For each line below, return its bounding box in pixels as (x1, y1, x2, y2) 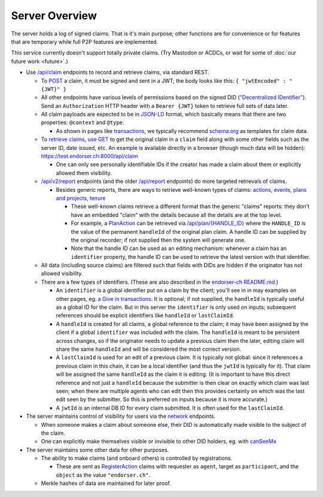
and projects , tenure (56, 194, 106, 201)
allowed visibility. (41, 270, 83, 277)
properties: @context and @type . (41, 119, 124, 126)
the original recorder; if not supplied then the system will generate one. (71, 236, 246, 243)
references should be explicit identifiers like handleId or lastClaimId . (56, 312, 234, 319)
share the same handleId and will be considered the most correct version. (56, 345, 242, 353)
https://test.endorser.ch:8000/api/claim (41, 153, 139, 160)
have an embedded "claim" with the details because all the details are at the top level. (71, 211, 282, 218)
